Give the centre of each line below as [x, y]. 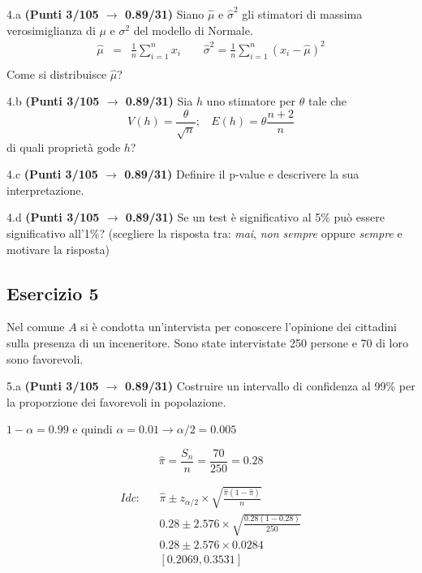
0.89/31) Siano [165, 14]
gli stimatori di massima [302, 14]
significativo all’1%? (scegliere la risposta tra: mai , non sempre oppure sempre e [205, 233]
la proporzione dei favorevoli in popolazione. [116, 401]
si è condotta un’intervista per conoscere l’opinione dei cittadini [239, 327]
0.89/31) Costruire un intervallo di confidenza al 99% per [270, 386]
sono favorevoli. [45, 358]
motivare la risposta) [58, 249]
